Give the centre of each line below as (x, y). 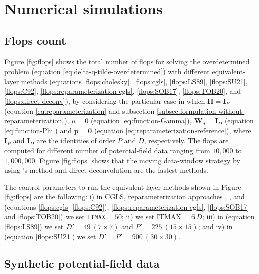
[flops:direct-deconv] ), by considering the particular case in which (105, 100)
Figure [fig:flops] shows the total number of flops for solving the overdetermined (127, 61)
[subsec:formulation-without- (201, 111)
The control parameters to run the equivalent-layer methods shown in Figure (123, 187)
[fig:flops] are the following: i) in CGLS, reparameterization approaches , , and (124, 197)
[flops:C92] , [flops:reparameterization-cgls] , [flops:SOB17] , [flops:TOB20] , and (122, 91)
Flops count (35, 40)
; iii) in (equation (228, 216)
